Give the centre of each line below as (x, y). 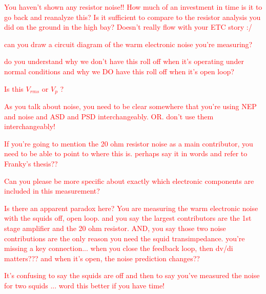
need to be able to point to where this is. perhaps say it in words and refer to (126, 153)
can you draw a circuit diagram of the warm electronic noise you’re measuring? (128, 44)
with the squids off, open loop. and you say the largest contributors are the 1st (128, 218)
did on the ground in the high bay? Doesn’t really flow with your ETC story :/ (128, 27)
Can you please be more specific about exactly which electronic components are (129, 181)
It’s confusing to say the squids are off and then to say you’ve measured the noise (132, 275)
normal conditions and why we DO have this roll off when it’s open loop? (119, 71)
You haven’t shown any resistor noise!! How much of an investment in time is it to (133, 7)
